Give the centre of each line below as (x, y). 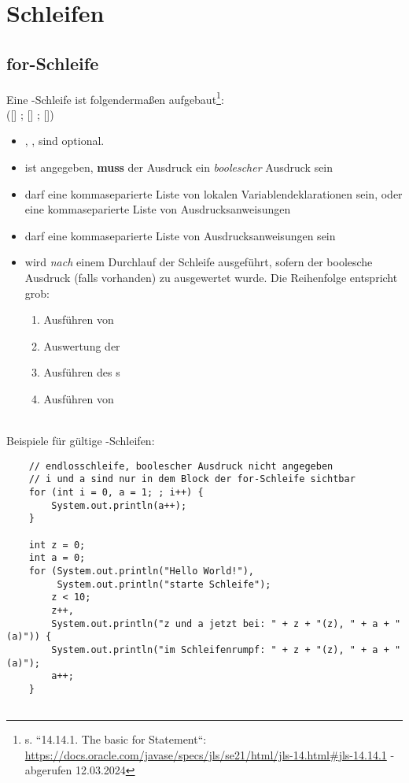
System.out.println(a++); (119, 505)
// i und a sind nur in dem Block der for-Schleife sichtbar (192, 479)
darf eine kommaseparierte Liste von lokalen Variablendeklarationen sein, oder (214, 193)
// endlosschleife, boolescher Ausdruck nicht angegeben (181, 466)
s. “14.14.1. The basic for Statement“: (116, 739)
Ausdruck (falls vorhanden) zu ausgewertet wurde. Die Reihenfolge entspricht (211, 277)
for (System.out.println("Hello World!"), (141, 571)
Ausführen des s (82, 372)
